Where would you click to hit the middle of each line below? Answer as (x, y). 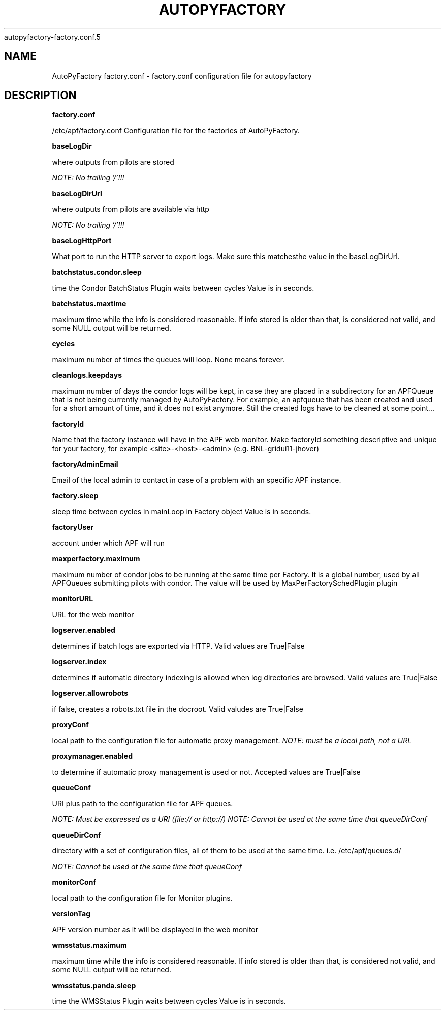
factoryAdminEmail (85, 464)
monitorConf (74, 882)
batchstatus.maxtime (89, 304)
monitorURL (73, 599)
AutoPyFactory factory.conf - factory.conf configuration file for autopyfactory (182, 76)
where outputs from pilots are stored (113, 162)
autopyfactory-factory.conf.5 (52, 37)
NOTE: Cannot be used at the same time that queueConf (147, 867)
